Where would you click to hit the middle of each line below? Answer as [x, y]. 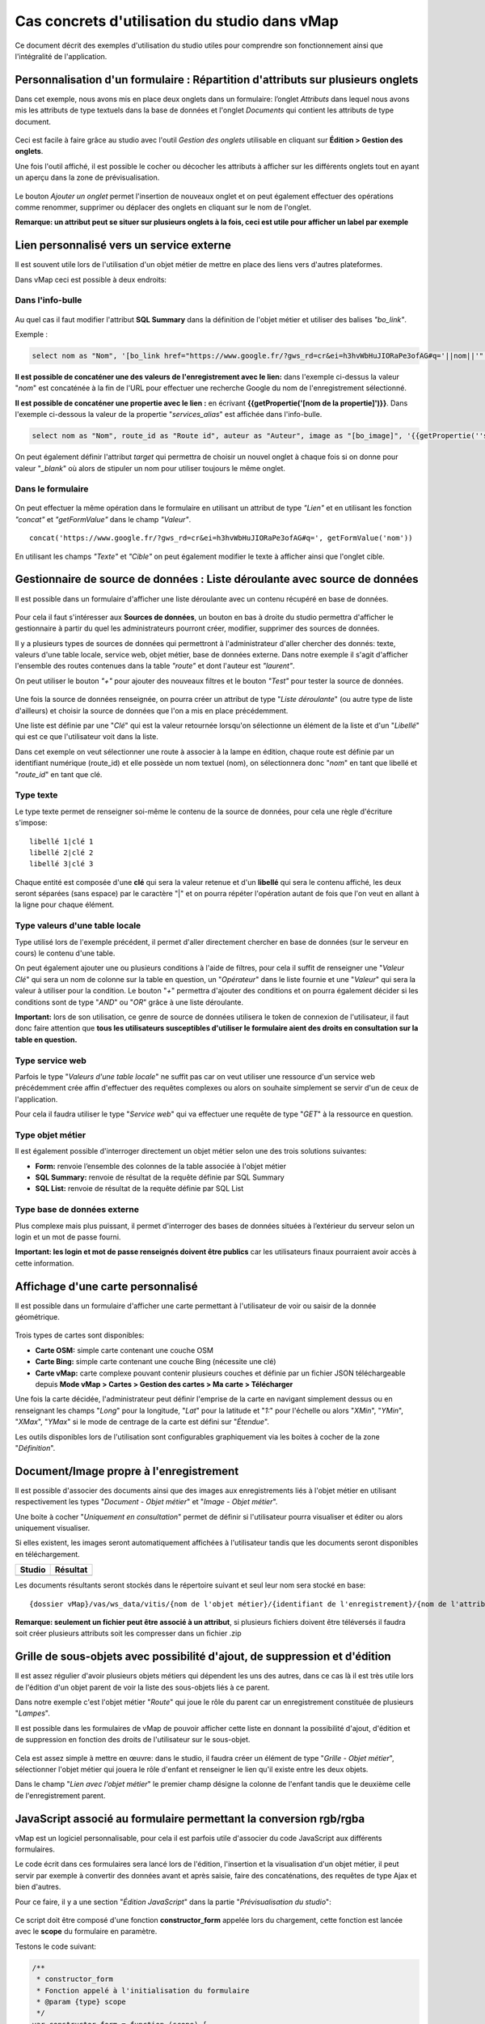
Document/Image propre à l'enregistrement [127, 1471]
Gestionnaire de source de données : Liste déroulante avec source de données [217, 579]
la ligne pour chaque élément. [65, 905]
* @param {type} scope [82, 2001]
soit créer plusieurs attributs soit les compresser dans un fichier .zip [128, 1633]
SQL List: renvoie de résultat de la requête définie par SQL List [139, 1188]
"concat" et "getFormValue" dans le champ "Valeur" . [103, 519]
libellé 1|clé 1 [61, 841]
